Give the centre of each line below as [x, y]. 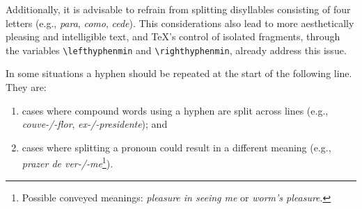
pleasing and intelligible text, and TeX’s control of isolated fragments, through [173, 36]
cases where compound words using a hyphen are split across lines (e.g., [175, 110]
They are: [26, 87]
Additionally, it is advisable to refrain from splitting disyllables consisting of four [178, 9]
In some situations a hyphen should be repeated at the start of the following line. [179, 73]
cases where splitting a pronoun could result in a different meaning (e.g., [176, 147]
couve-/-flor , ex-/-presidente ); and [95, 124]
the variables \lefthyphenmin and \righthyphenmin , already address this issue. [176, 50]
